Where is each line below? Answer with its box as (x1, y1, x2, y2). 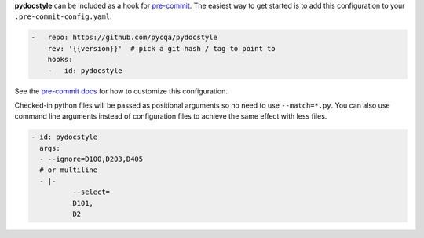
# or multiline (39, 166, 98, 174)
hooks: (47, 55, 73, 64)
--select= (71, 188, 110, 196)
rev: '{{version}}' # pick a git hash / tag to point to (47, 44, 276, 53)
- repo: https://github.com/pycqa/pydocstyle (31, 33, 217, 42)
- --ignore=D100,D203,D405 (39, 155, 144, 164)
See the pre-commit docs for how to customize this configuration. (14, 86, 228, 96)
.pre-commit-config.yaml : (14, 12, 112, 21)
